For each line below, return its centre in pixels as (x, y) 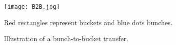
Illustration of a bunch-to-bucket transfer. (66, 38)
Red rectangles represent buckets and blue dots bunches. (88, 22)
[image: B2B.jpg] (32, 7)
